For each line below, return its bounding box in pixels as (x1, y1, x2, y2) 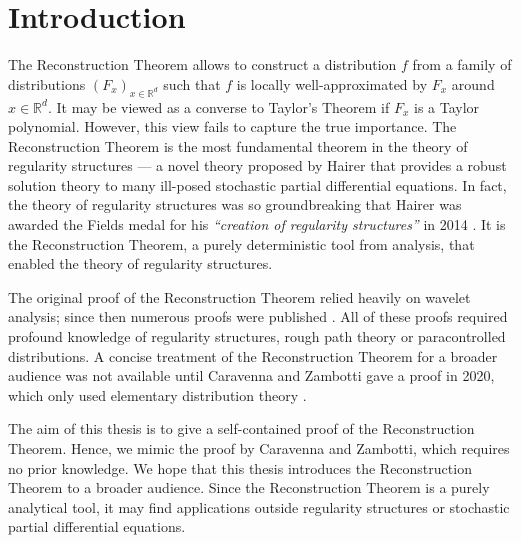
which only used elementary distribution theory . (8, 384, 307, 405)
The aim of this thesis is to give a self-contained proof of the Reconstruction (8, 418, 475, 439)
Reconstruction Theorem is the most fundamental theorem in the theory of (8, 135, 468, 156)
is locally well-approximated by (236, 73, 428, 94)
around (451, 73, 495, 94)
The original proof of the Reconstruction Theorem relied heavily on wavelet (8, 286, 471, 307)
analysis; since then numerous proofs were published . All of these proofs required (8, 306, 508, 327)
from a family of (412, 54, 512, 75)
